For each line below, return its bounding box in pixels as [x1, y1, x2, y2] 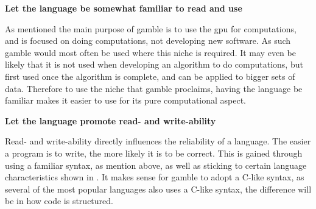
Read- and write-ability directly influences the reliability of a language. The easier [5, 135, 311, 147]
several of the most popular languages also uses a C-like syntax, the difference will [5, 182, 312, 195]
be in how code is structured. [5, 194, 113, 207]
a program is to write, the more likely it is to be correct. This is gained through [5, 146, 303, 159]
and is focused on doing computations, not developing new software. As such [5, 34, 291, 47]
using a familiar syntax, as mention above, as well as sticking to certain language [5, 158, 307, 171]
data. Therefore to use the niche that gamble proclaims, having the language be [5, 82, 303, 94]
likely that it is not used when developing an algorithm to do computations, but [5, 58, 303, 71]
